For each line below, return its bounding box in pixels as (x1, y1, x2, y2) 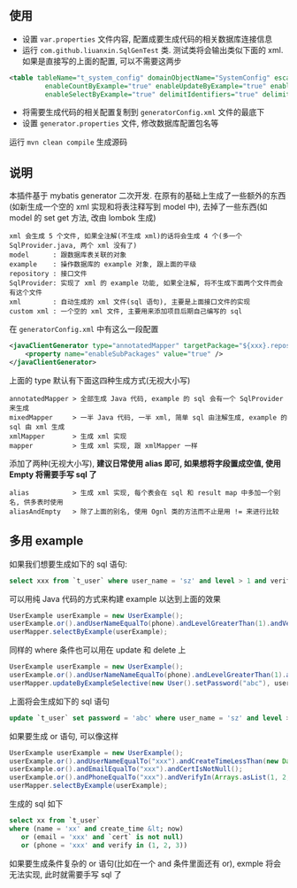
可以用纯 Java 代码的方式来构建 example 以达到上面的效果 (9, 593, 221, 604)
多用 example (9, 534, 84, 549)
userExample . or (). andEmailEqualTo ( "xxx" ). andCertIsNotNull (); (9, 765, 243, 774)
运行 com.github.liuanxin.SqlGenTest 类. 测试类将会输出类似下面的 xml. (21, 44, 284, 55)
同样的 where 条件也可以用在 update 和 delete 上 (9, 645, 187, 655)
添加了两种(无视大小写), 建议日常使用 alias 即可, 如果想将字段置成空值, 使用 (9, 458, 281, 468)
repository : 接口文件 (9, 269, 88, 279)
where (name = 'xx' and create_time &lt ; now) (9, 824, 184, 833)
